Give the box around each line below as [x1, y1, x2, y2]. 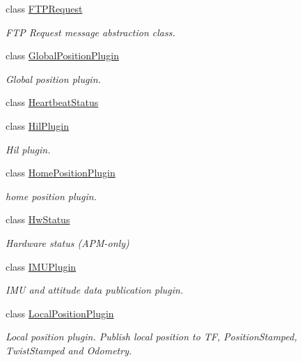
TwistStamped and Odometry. [6, 342, 132, 357]
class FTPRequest [6, 1, 83, 15]
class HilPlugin [6, 118, 69, 133]
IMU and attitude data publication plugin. [6, 282, 184, 297]
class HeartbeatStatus [6, 95, 99, 110]
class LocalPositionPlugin [6, 306, 114, 320]
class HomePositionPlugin [6, 165, 116, 180]
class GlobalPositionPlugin [6, 48, 119, 63]
